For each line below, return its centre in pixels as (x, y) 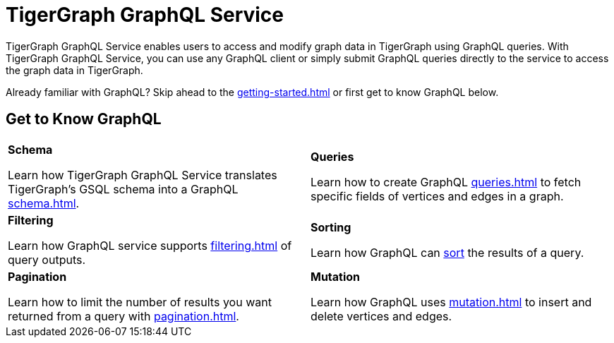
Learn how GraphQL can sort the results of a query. (447, 252)
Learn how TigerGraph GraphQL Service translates (143, 175)
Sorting (331, 227)
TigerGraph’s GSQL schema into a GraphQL (123, 189)
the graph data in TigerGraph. (74, 70)
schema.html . (44, 203)
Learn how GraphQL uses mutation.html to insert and (451, 302)
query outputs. (47, 259)
